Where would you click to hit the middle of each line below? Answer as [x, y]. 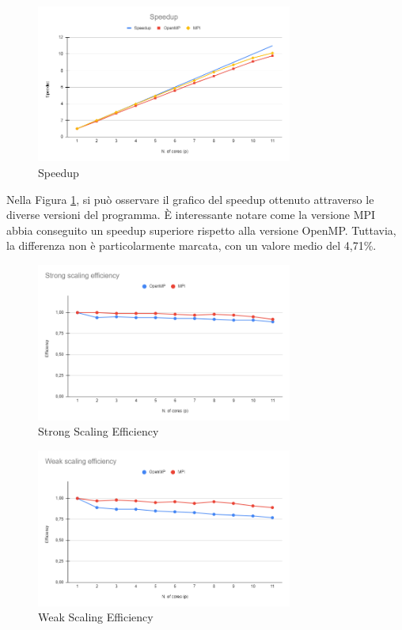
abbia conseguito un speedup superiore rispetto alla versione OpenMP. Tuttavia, [201, 230]
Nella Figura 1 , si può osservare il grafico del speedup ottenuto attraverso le [190, 199]
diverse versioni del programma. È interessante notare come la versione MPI [191, 215]
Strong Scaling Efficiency [99, 431]
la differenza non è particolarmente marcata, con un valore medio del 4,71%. [192, 245]
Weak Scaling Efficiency [96, 617]
